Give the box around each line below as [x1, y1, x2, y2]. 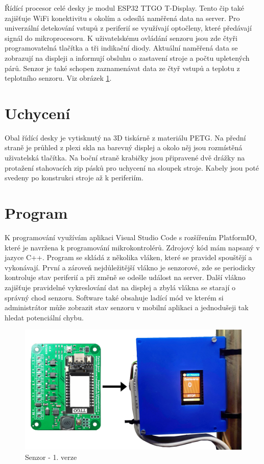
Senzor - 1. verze [25, 451, 77, 462]
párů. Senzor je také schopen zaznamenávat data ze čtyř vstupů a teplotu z [5, 62, 240, 73]
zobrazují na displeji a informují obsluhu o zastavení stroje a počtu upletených [5, 52, 250, 63]
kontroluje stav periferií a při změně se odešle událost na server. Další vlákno [5, 272, 246, 283]
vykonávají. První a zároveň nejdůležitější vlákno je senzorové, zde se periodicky [5, 262, 255, 272]
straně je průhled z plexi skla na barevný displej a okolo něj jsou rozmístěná [5, 142, 243, 153]
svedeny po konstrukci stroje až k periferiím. [5, 172, 143, 183]
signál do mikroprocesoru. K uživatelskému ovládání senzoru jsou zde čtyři [5, 32, 237, 43]
